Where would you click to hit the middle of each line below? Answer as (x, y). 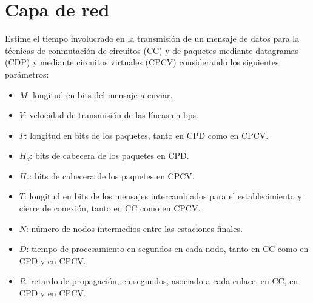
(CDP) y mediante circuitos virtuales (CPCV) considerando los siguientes (142, 62)
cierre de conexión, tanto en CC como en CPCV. (110, 208)
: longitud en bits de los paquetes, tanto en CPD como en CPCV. (146, 135)
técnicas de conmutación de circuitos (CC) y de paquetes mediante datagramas (152, 50)
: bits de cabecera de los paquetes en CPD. (109, 155)
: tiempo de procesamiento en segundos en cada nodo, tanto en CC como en (167, 249)
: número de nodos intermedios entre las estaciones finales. (134, 228)
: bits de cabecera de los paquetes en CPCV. (112, 175)
